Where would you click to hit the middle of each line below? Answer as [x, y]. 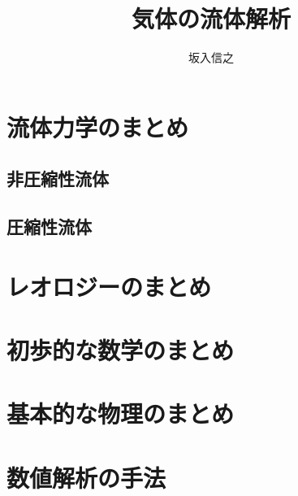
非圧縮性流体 [58, 178]
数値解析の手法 [86, 477]
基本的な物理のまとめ [121, 413]
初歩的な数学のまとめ [121, 350]
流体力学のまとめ [98, 126]
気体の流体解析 [211, 18]
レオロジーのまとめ [109, 286]
